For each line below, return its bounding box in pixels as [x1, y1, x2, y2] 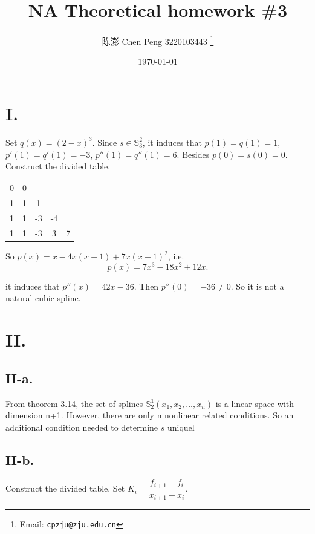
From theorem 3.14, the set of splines [5, 397, 143, 409]
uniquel [167, 420, 195, 433]
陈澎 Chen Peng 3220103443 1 [102, 33, 214, 47]
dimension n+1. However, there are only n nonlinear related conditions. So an [5, 409, 294, 422]
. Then [134, 279, 159, 292]
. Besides [177, 148, 210, 160]
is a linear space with [215, 397, 294, 409]
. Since [92, 135, 117, 148]
